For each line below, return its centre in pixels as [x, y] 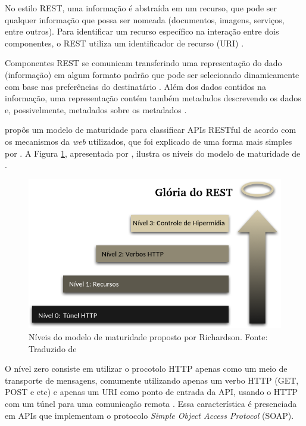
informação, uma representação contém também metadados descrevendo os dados [153, 98]
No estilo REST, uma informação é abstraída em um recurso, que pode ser [141, 8]
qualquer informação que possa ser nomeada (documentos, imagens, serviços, [145, 19]
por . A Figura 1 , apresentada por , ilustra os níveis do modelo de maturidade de [153, 153]
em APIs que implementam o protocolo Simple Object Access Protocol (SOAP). [149, 415]
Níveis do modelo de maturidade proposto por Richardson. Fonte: [148, 337]
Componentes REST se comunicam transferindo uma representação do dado [143, 63]
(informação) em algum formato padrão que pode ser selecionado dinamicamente [152, 74]
